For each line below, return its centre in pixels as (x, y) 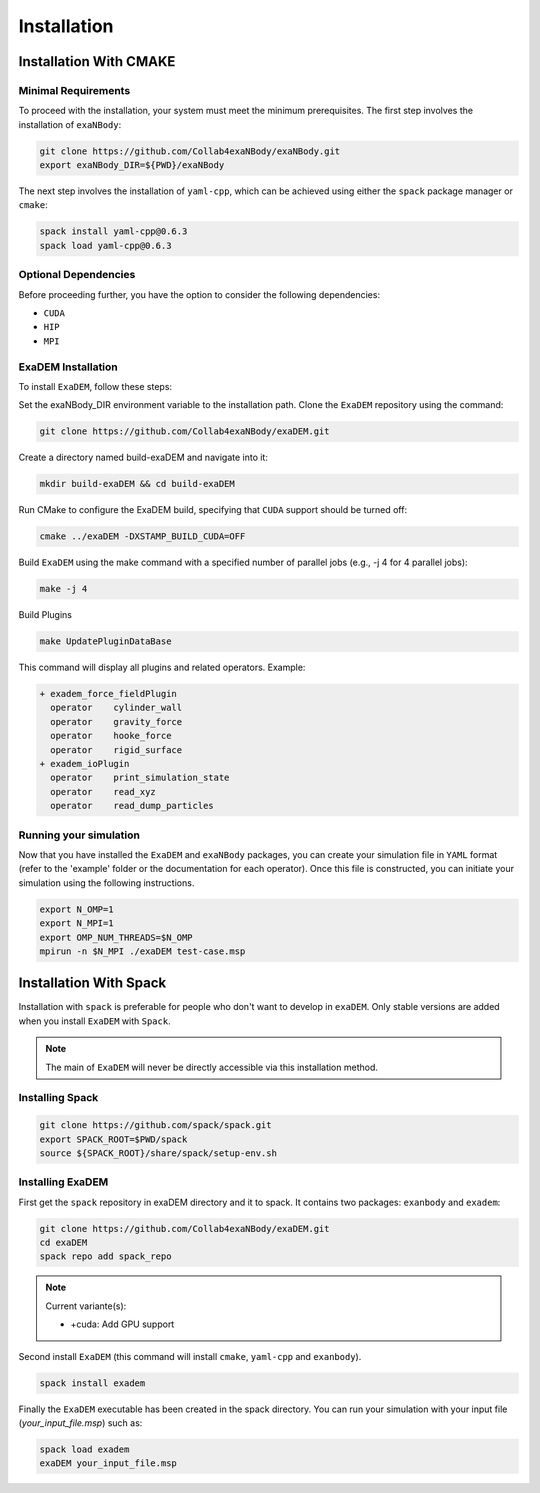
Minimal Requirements (74, 90)
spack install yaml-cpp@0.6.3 (113, 231)
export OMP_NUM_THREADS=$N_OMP (116, 937)
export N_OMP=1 (76, 909)
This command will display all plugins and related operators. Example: (162, 667)
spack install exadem (92, 1383)
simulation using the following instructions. (106, 882)
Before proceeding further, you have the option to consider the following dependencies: (199, 294)
